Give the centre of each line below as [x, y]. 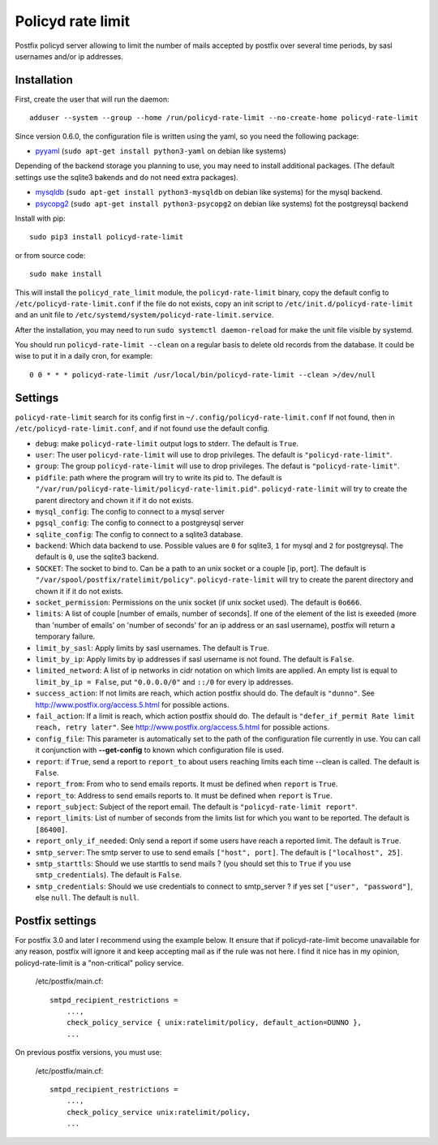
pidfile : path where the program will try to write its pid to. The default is [159, 477]
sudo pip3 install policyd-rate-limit [107, 237]
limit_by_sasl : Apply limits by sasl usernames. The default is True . [152, 648]
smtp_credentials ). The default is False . [109, 875]
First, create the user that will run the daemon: [92, 99]
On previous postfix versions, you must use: [88, 1052]
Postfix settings [56, 921]
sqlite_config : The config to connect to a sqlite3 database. [139, 534]
